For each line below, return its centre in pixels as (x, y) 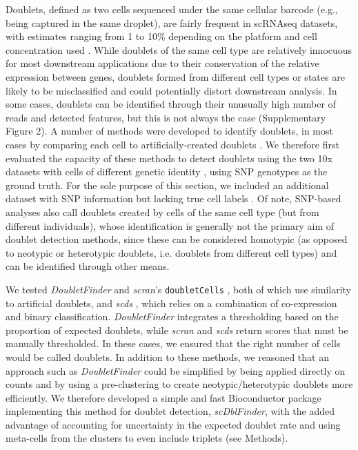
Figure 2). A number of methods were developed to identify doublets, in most (169, 131)
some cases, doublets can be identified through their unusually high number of (171, 104)
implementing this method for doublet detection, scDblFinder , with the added (170, 411)
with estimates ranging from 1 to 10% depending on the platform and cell (161, 36)
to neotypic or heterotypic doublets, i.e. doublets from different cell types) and (171, 252)
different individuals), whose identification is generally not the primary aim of (170, 225)
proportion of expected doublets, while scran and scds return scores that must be (177, 330)
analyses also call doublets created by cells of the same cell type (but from (162, 212)
